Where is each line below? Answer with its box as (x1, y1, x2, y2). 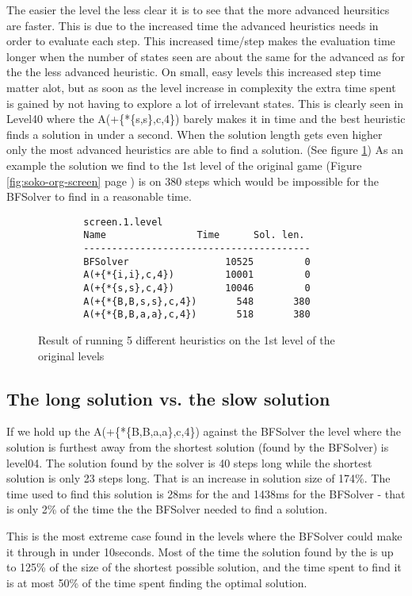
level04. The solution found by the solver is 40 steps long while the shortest (6, 454, 372, 471)
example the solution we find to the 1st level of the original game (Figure (6, 156, 362, 173)
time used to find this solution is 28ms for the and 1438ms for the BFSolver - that (6, 485, 406, 502)
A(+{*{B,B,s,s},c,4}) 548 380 (83, 295, 311, 307)
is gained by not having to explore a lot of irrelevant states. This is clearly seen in (6, 94, 404, 111)
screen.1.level (83, 216, 163, 228)
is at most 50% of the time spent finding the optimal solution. (6, 574, 307, 590)
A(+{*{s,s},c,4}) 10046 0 (83, 283, 311, 294)
